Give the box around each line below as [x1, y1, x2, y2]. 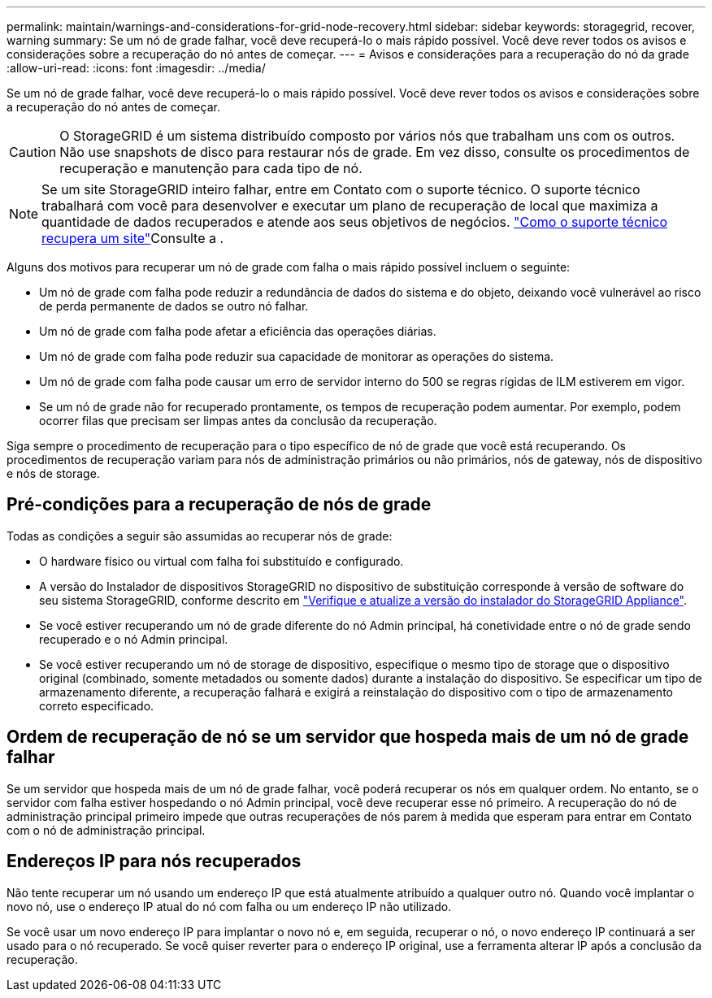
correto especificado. [39, 698, 154, 713]
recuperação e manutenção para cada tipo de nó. [59, 160, 363, 176]
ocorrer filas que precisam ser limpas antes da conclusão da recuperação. [39, 414, 437, 427]
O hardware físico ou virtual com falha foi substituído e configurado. [39, 553, 404, 568]
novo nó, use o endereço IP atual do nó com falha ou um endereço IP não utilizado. [7, 899, 452, 913]
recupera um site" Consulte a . [41, 230, 224, 246]
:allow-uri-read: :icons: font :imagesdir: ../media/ [7, 61, 266, 75]
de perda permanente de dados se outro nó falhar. [39, 299, 309, 313]
